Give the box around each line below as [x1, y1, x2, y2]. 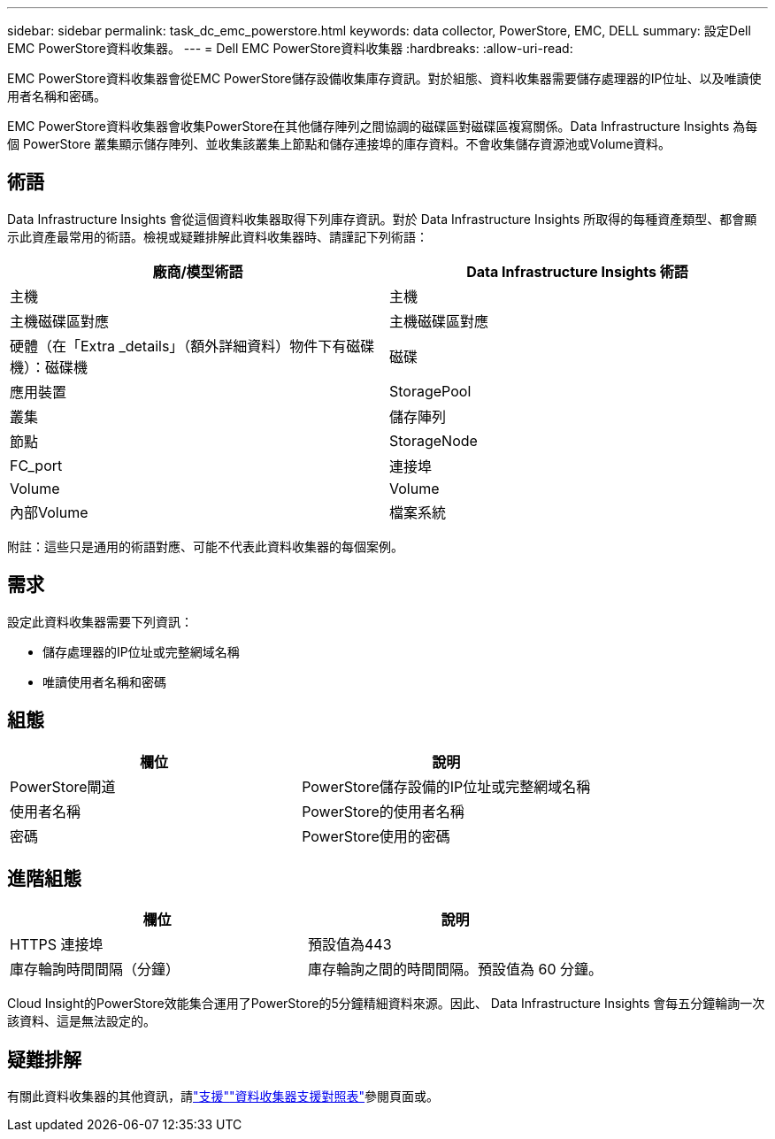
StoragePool [389, 381, 472, 400]
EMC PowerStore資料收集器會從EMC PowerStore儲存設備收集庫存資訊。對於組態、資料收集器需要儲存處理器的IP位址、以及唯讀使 [7, 71, 762, 86]
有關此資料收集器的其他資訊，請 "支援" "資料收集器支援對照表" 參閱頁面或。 [7, 1089, 440, 1104]
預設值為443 [308, 935, 392, 954]
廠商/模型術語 [152, 262, 243, 281]
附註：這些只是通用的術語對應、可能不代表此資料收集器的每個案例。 [7, 538, 403, 554]
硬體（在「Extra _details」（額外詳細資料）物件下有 [10, 336, 347, 355]
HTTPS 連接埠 [10, 935, 104, 954]
